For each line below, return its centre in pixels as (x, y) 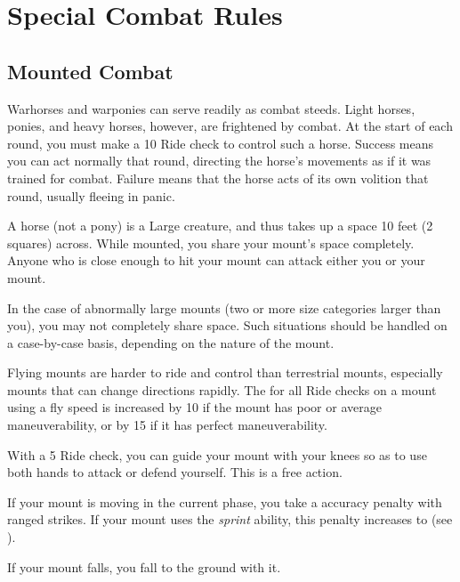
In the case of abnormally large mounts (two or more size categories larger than (224, 307)
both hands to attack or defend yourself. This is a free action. (175, 472)
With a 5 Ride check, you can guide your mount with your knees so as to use (217, 454)
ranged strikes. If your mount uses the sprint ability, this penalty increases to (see (230, 519)
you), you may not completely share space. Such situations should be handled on (227, 325)
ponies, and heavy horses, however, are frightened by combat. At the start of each (230, 126)
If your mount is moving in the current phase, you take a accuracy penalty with (225, 501)
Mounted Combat (90, 71)
